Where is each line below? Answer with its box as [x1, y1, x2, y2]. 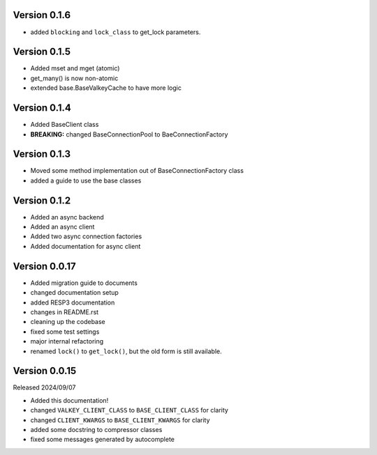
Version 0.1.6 [13, 9, 71, 21]
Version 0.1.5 [13, 46, 71, 58]
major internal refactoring [30, 337, 104, 346]
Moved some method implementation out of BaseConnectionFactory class [30, 167, 244, 175]
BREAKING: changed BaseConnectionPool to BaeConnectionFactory [30, 130, 228, 139]
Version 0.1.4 [13, 102, 71, 114]
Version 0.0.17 [13, 260, 76, 272]
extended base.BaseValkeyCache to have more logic [30, 84, 182, 92]
